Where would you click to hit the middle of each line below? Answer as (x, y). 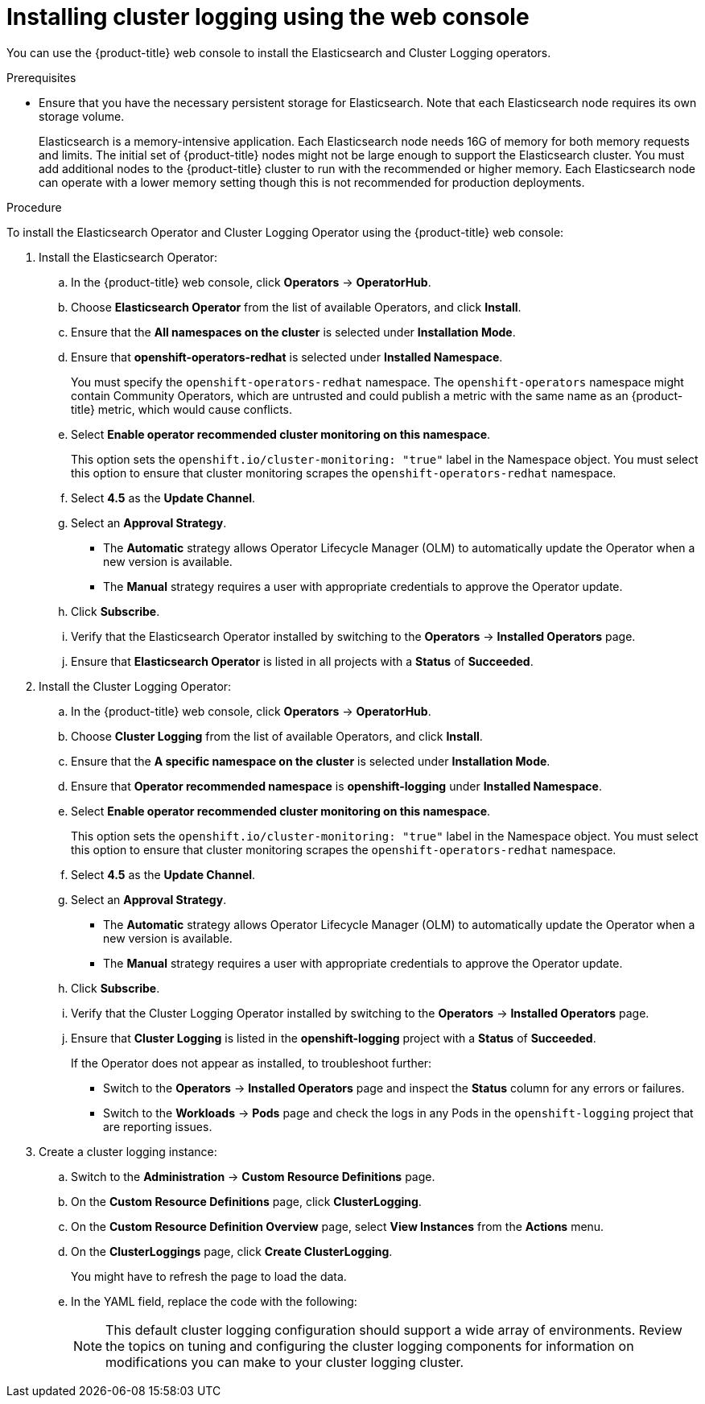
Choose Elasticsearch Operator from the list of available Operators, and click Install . (296, 307)
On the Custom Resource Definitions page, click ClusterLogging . (246, 1201)
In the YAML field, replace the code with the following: (214, 1301)
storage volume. (82, 116)
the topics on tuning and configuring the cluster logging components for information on (370, 1346)
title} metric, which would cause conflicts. (181, 409)
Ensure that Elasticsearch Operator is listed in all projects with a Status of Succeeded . (302, 661)
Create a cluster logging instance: (128, 1151)
